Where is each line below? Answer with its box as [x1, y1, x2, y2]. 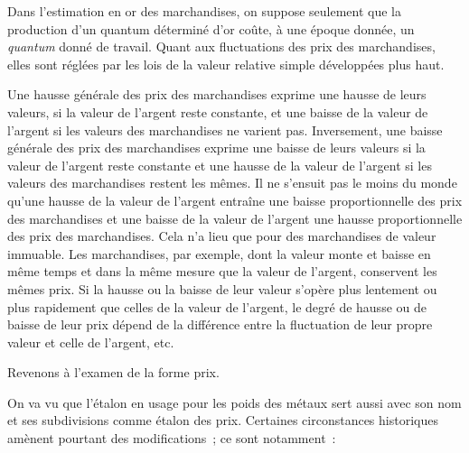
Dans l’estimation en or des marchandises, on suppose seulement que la [7, 2, 402, 20]
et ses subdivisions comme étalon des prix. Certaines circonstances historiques [7, 411, 438, 430]
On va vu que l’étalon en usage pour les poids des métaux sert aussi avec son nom [7, 393, 462, 411]
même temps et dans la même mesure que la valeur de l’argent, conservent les [7, 262, 437, 281]
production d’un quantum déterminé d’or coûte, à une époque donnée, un [7, 19, 415, 38]
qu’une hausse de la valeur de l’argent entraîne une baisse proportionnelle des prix [7, 190, 463, 209]
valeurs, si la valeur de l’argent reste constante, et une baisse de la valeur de [7, 102, 428, 121]
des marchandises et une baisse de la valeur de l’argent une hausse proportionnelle [7, 208, 463, 227]
